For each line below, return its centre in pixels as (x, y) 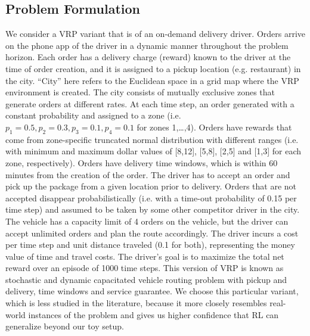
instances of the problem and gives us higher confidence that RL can (154, 314)
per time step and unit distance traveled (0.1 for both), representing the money (150, 245)
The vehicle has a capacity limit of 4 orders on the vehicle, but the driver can (147, 221)
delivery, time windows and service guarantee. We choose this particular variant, (152, 291)
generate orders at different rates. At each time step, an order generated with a (150, 103)
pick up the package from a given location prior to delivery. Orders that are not (151, 186)
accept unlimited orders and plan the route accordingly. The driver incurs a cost (152, 233)
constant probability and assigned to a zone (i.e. (93, 115)
